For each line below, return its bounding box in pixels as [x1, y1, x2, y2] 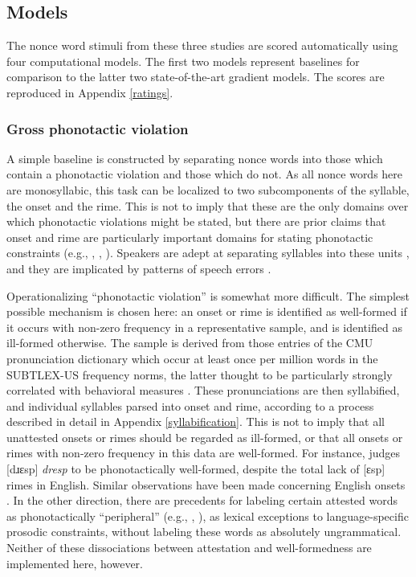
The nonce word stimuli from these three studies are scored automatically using [6, 37, 398, 54]
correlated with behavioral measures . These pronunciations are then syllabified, [6, 382, 400, 399]
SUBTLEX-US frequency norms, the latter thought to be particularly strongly [6, 366, 393, 383]
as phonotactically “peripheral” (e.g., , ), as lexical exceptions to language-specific [6, 507, 409, 524]
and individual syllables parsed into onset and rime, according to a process [6, 397, 374, 414]
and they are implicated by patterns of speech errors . [6, 260, 271, 276]
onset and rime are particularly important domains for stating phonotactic [6, 228, 373, 245]
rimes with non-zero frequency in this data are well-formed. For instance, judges [6, 444, 400, 461]
